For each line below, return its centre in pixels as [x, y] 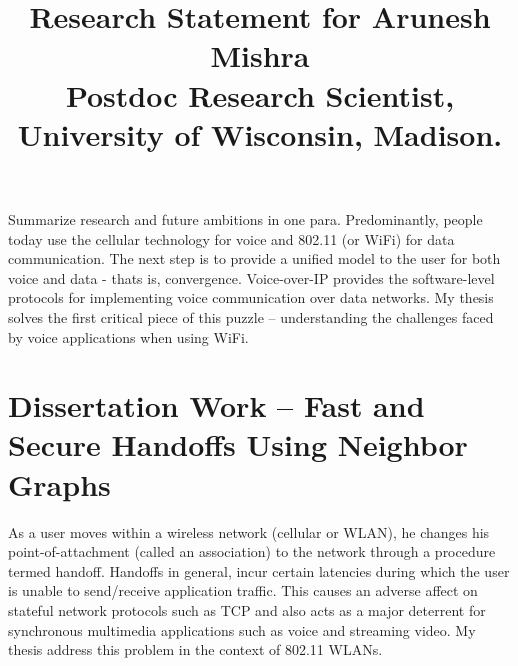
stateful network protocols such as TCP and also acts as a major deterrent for [247, 609]
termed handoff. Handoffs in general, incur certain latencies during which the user [259, 570]
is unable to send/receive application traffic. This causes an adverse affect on [243, 590]
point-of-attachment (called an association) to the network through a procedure [252, 551]
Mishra [260, 55]
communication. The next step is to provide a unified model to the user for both [254, 258]
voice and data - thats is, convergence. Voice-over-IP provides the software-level [251, 277]
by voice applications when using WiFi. [128, 336]
